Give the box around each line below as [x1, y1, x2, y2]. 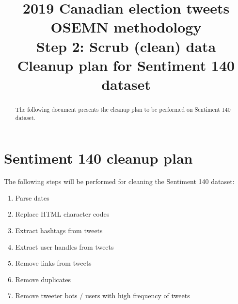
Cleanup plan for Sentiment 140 [17, 55, 235, 75]
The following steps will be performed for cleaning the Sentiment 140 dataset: [4, 176, 235, 186]
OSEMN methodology [50, 17, 202, 37]
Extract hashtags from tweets [15, 225, 103, 235]
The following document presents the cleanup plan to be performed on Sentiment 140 [15, 105, 231, 113]
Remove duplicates [15, 274, 71, 284]
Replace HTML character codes [15, 209, 110, 219]
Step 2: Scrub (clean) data [36, 36, 216, 56]
